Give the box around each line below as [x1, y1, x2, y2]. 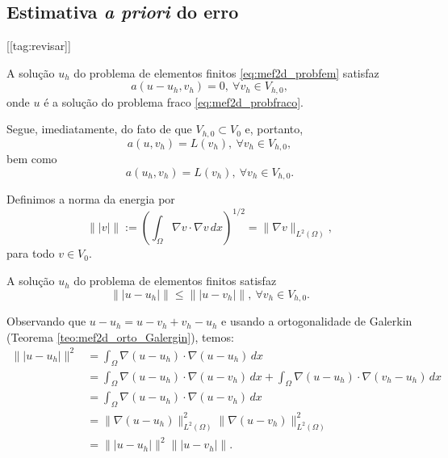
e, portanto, [245, 120, 304, 137]
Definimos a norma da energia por [6, 191, 175, 208]
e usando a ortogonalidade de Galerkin [221, 313, 412, 330]
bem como [6, 150, 57, 167]
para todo [6, 245, 55, 262]
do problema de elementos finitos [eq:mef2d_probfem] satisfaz [73, 64, 379, 81]
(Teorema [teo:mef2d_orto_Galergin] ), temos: [6, 328, 234, 345]
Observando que [6, 313, 86, 330]
